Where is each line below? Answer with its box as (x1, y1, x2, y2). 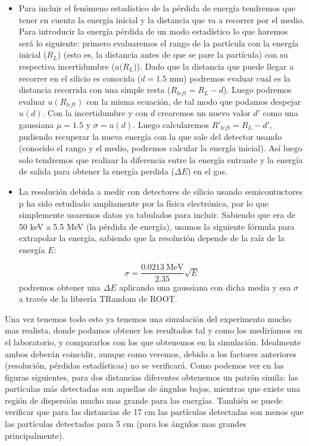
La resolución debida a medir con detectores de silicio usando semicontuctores (18, 185, 303, 197)
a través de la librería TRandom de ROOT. (18, 292, 177, 305)
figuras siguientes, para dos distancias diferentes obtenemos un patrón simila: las (5, 370, 298, 383)
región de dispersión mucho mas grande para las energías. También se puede (5, 394, 283, 406)
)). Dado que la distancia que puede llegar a (133, 60, 294, 72)
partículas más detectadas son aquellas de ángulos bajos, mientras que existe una (5, 382, 301, 395)
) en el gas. (188, 165, 227, 177)
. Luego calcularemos (133, 118, 209, 130)
